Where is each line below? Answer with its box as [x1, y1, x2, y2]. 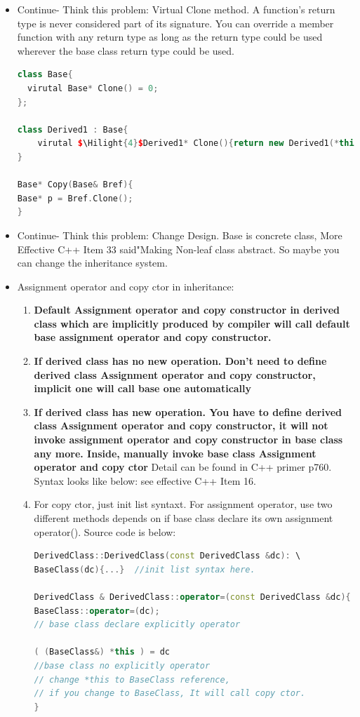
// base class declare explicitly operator [34, 619, 241, 630]
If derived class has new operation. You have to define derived [34, 404, 342, 419]
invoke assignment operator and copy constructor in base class [34, 432, 343, 447]
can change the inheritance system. [17, 255, 168, 270]
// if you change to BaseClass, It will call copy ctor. [34, 688, 306, 699]
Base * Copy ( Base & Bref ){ [17, 180, 133, 190]
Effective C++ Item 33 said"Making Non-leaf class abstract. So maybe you [17, 241, 340, 256]
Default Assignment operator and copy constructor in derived [34, 302, 340, 317]
